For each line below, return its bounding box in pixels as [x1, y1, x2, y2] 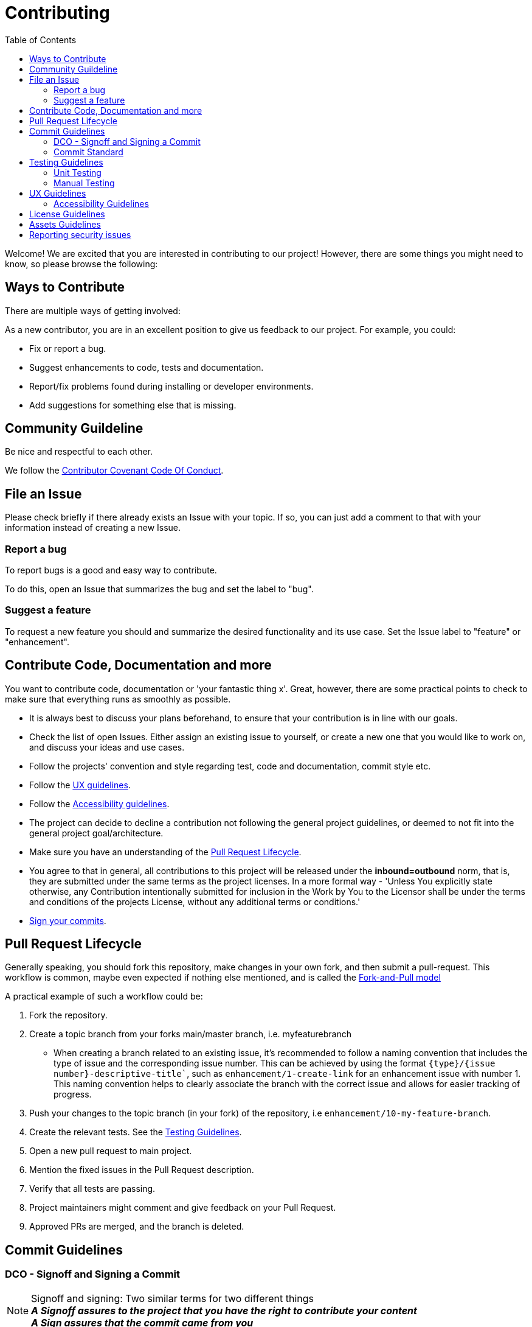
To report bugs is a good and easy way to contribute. [5, 565, 217, 576]
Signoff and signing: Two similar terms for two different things [31, 1292, 314, 1304]
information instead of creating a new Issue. [5, 522, 181, 533]
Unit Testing [54, 167, 102, 178]
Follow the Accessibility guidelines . [29, 798, 170, 809]
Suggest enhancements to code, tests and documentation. [29, 362, 264, 373]
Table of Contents [5, 34, 77, 45]
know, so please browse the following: [5, 258, 158, 269]
